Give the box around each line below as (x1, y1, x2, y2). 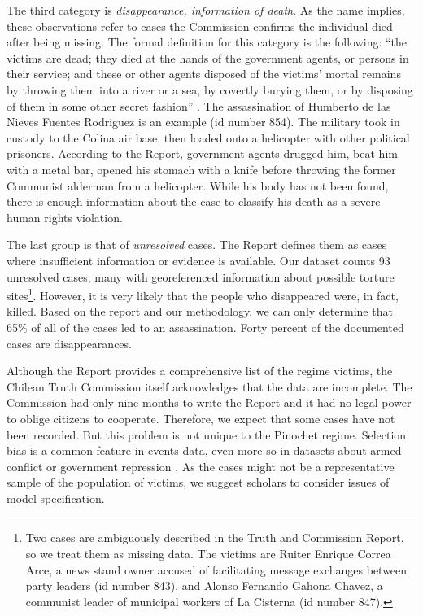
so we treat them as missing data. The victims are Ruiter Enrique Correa (25, 545, 391, 562)
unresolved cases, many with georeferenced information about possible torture (7, 268, 395, 285)
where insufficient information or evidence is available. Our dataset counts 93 (7, 251, 390, 269)
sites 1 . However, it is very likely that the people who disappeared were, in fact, (7, 285, 399, 304)
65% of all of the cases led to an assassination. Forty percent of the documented (7, 318, 404, 335)
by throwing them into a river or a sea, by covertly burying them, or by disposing (7, 81, 413, 98)
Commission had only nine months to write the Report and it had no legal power (7, 394, 412, 411)
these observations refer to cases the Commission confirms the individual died (7, 17, 393, 34)
